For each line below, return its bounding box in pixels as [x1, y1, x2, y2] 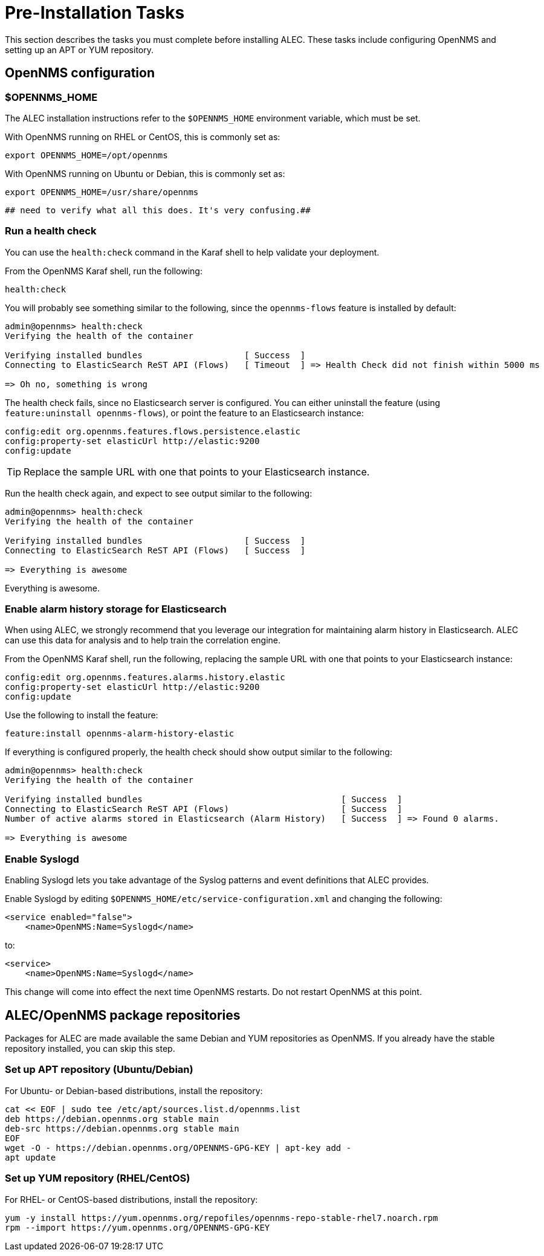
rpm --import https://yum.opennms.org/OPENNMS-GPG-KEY [5, 1222, 270, 1232]
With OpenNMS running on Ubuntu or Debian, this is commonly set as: [5, 168, 285, 179]
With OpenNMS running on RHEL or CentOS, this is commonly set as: [5, 131, 280, 142]
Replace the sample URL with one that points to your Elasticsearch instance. [24, 465, 370, 478]
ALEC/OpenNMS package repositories [5, 1007, 241, 1023]
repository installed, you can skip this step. [5, 1043, 175, 1054]
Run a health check [5, 225, 97, 237]
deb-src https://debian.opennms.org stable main [5, 1123, 239, 1133]
